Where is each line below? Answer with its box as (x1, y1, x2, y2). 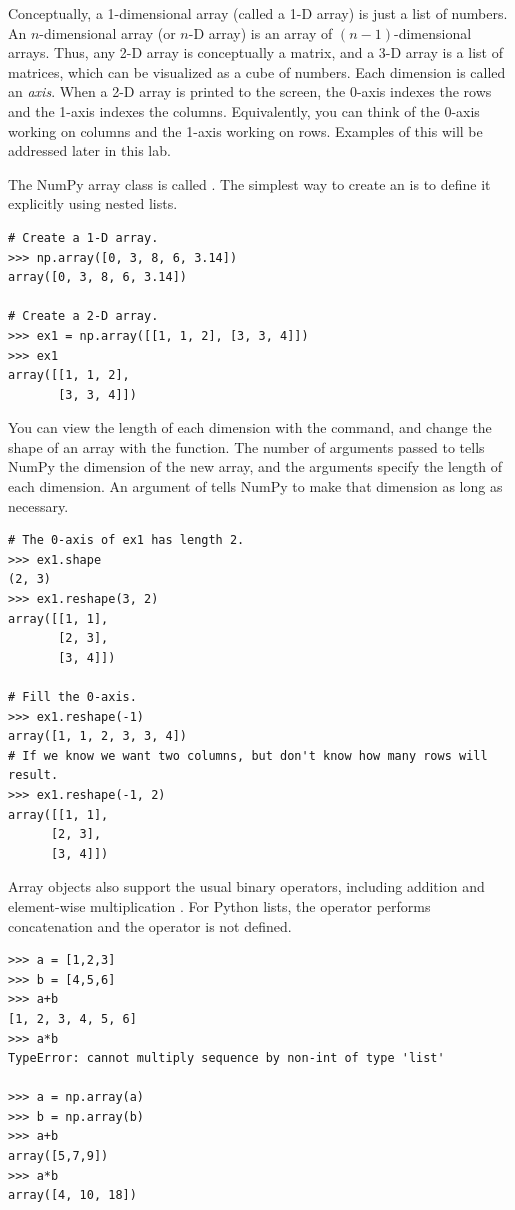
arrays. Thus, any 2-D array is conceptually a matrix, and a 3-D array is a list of (8, 42, 503, 63)
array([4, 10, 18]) (8, 1188, 137, 1203)
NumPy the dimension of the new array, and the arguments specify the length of (8, 456, 503, 477)
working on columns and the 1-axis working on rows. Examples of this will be (8, 120, 483, 141)
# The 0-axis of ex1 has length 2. (8, 533, 245, 548)
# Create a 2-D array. (8, 309, 159, 324)
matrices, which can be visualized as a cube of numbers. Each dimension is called (8, 61, 506, 82)
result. (8, 768, 59, 783)
